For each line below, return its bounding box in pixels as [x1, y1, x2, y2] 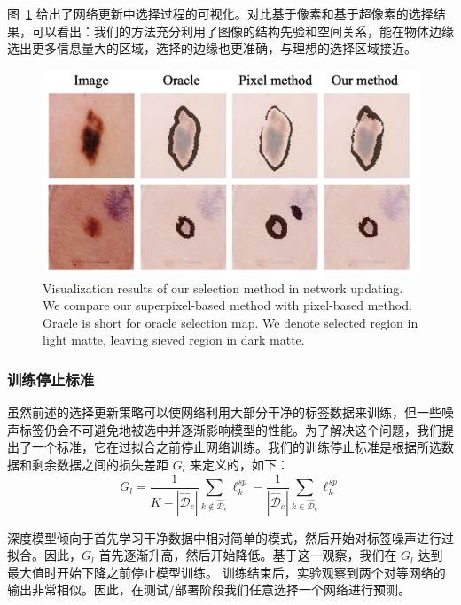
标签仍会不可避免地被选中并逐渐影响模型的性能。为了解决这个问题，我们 [19, 420, 441, 438]
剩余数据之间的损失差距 [31, 455, 168, 474]
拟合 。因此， [7, 546, 82, 564]
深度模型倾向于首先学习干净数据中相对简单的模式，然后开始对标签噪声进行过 [7, 528, 454, 547]
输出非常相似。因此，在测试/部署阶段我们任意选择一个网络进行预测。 [7, 580, 410, 599]
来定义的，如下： [190, 455, 290, 474]
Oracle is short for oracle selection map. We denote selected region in [43, 313, 418, 331]
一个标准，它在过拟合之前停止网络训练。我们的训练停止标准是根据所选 [31, 438, 441, 456]
